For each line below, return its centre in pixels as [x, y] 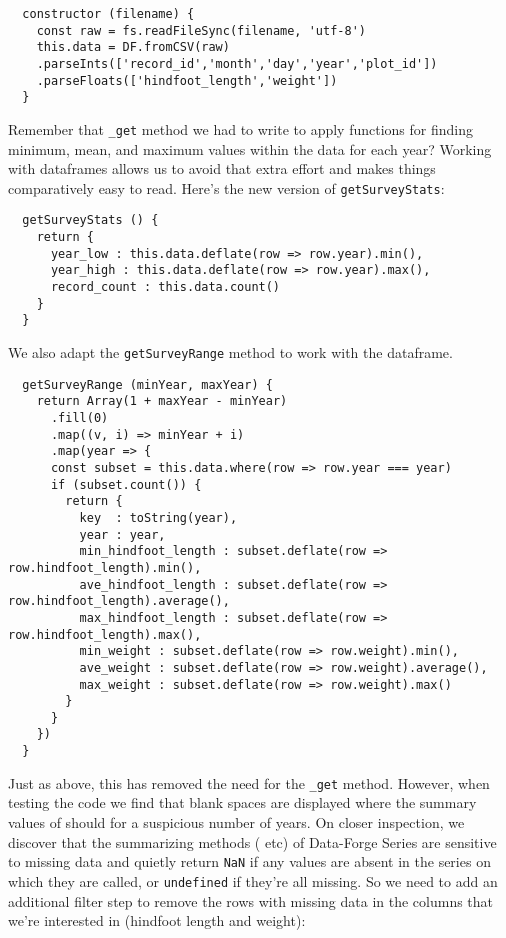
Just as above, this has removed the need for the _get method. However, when [249, 782]
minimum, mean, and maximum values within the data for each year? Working [250, 148]
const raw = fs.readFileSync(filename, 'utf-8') [201, 30]
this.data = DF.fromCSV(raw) [133, 47]
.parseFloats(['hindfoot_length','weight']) [187, 80]
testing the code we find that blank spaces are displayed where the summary [242, 802]
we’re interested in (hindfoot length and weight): [157, 920]
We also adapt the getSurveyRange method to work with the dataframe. [230, 352]
